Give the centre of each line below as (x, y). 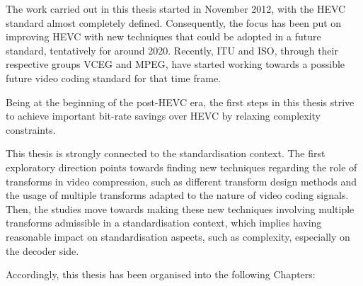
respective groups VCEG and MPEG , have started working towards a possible (175, 64)
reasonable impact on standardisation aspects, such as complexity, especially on (178, 236)
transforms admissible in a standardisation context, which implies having (164, 223)
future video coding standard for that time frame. (113, 78)
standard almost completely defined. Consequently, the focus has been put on (174, 22)
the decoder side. (42, 250)
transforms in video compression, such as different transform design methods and (181, 181)
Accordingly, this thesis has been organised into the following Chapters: (161, 274)
